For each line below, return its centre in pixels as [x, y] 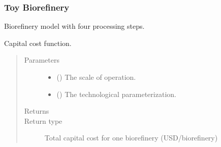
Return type [43, 120]
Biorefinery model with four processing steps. [74, 26]
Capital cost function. [38, 43]
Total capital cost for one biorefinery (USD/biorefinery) [131, 138]
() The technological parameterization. [116, 94]
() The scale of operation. [96, 77]
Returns [37, 111]
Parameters [42, 60]
